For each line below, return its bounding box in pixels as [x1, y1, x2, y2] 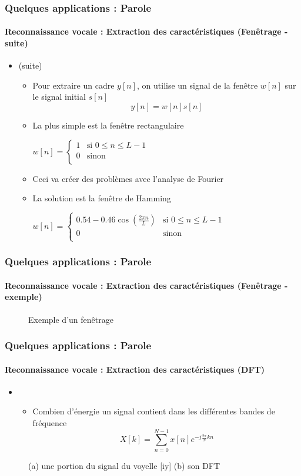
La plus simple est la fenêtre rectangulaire [32, 119, 184, 131]
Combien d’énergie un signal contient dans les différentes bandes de [32, 405, 275, 417]
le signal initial [32, 90, 86, 103]
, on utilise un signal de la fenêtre [137, 79, 258, 91]
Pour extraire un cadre [32, 79, 115, 91]
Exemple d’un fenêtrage [28, 313, 113, 325]
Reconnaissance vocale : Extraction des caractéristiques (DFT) [5, 363, 265, 375]
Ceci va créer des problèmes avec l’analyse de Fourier [32, 172, 224, 184]
